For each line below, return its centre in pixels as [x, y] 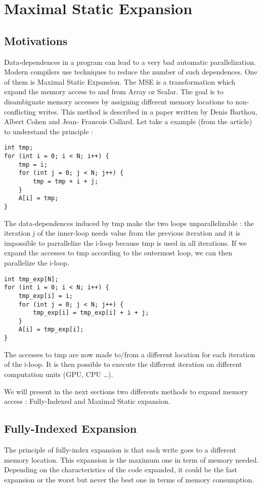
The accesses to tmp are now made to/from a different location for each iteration [130, 354]
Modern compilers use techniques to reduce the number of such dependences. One [131, 72]
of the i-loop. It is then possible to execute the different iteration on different [123, 364]
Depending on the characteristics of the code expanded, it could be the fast [121, 470]
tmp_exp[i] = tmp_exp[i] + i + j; [91, 313]
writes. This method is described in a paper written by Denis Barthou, [148, 111]
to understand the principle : [49, 131]
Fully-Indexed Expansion [71, 428]
